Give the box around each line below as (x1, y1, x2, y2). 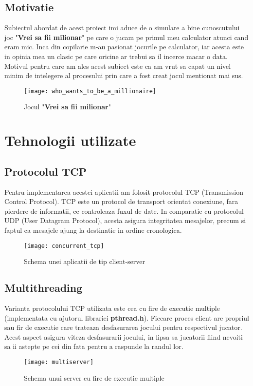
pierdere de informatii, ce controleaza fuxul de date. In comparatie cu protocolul (4, 205, 244, 216)
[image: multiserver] (24, 358, 94, 366)
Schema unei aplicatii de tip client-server (24, 256, 145, 266)
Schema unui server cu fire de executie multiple (24, 372, 164, 383)
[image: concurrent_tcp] (24, 242, 104, 249)
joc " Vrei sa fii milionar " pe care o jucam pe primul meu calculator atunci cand (4, 32, 249, 42)
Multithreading (4, 280, 83, 295)
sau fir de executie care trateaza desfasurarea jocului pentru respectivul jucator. (4, 322, 242, 332)
